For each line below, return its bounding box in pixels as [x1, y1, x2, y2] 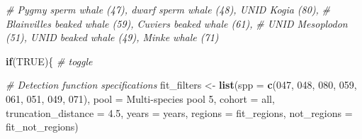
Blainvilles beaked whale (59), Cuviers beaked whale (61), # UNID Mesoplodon [6, 16, 348, 30]
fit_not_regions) [6, 119, 79, 134]
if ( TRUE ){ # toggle [6, 53, 93, 68]
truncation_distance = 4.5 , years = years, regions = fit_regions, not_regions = [6, 105, 353, 120]
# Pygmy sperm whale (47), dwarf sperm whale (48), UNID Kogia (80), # [6, 2, 331, 16]
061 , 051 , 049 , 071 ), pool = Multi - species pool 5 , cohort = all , [6, 91, 275, 106]
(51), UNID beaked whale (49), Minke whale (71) [6, 30, 219, 45]
